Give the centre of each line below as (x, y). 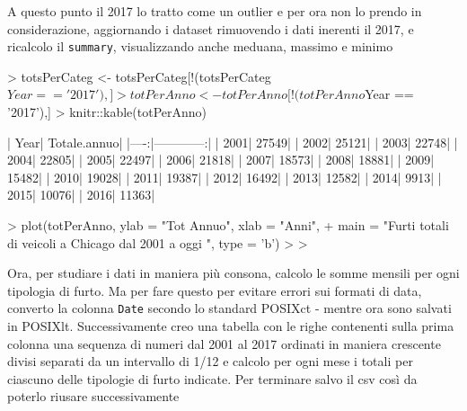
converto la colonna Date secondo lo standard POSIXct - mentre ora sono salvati (229, 308)
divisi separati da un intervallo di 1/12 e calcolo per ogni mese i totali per (210, 361)
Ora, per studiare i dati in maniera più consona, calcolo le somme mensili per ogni (233, 273)
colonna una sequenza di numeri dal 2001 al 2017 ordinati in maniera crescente (224, 343)
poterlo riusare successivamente (93, 396)
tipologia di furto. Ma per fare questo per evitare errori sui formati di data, (215, 290)
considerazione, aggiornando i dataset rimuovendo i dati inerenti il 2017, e (211, 28)
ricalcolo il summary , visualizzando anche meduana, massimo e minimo (200, 46)
